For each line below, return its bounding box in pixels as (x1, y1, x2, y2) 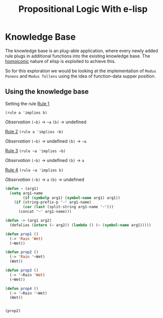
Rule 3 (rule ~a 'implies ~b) (5, 148, 66, 154)
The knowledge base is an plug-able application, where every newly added (5, 48, 158, 53)
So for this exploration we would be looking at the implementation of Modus (5, 68, 157, 74)
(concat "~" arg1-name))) (18, 209, 72, 214)
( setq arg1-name (9, 191, 43, 196)
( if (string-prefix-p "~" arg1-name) (14, 200, 92, 205)
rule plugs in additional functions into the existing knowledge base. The (5, 53, 151, 59)
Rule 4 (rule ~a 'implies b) (5, 167, 64, 173)
